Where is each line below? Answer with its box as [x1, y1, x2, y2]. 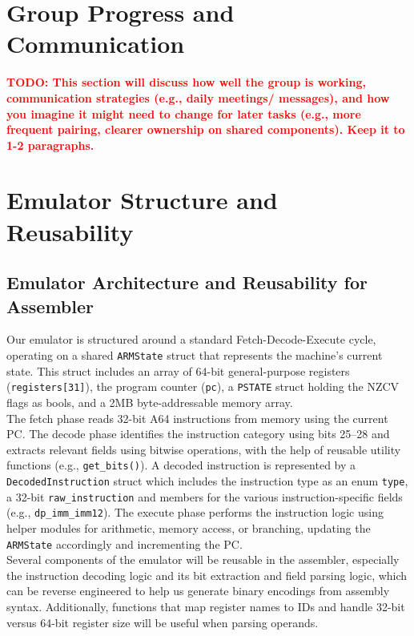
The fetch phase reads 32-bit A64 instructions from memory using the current [6, 409, 388, 426]
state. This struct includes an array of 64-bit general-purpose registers [6, 362, 350, 379]
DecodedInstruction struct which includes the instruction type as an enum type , [6, 472, 408, 489]
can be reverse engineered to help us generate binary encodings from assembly [6, 582, 390, 599]
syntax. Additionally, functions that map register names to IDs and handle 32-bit [6, 598, 405, 614]
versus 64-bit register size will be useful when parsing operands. [6, 614, 319, 630]
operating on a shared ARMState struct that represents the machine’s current [6, 347, 383, 364]
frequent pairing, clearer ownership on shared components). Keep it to [6, 121, 405, 138]
